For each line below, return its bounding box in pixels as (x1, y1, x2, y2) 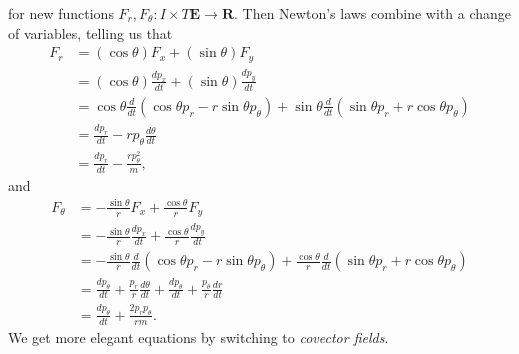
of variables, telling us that (8, 22, 173, 43)
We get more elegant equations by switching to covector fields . (8, 326, 389, 347)
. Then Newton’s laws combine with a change (234, 3, 512, 23)
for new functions (8, 3, 114, 23)
